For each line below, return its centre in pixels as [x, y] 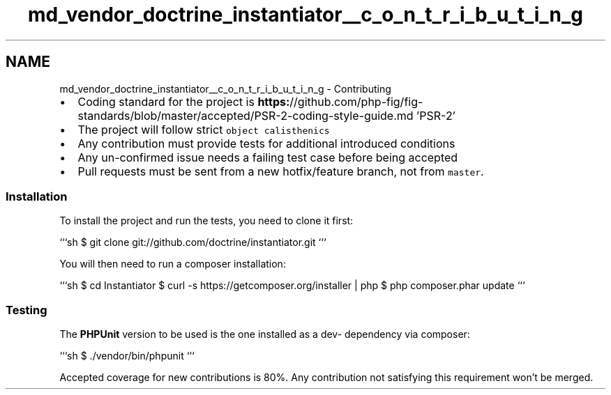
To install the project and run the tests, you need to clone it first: [206, 221]
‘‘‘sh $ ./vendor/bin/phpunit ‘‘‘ [127, 356]
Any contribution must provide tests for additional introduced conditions [266, 143]
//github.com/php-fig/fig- [356, 101]
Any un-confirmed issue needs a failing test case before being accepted [268, 157]
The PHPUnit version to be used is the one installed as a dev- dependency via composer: [265, 334]
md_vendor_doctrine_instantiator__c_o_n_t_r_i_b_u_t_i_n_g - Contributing [225, 88]
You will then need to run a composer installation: [173, 264]
